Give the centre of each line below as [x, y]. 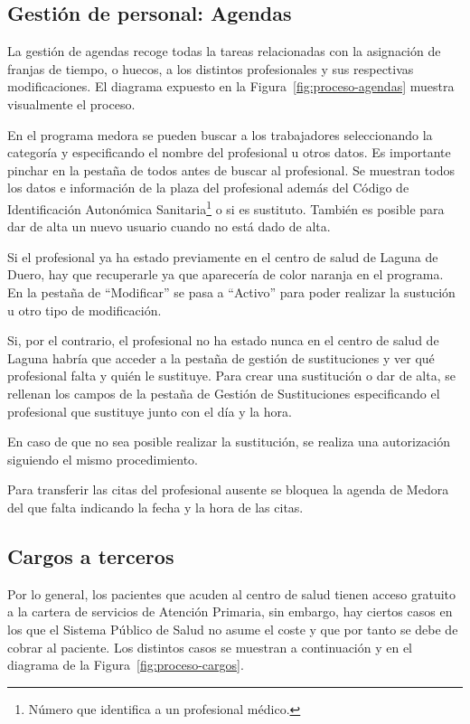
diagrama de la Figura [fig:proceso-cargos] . [126, 665]
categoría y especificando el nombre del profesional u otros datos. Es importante [229, 152]
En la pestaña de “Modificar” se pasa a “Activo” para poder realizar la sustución [231, 291]
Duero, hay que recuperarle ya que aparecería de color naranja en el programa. [226, 274]
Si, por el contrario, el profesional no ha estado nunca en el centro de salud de [223, 340]
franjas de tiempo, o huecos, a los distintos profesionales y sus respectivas [211, 68]
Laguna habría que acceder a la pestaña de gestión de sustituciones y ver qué [221, 357]
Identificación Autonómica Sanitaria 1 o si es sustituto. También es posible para [226, 207]
